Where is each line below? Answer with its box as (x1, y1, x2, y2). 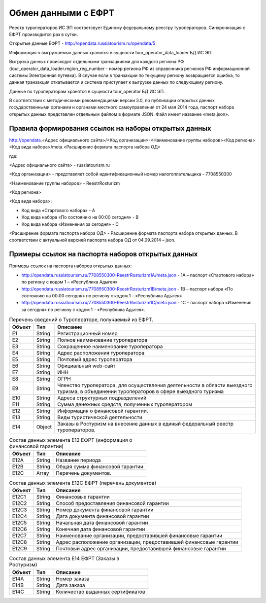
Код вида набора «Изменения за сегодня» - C (21, 221, 119, 227)
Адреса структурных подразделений (57, 394, 147, 401)
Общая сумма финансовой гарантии (56, 463, 144, 470)
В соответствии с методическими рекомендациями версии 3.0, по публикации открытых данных (9, 98, 215, 104)
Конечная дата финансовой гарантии (56, 526, 145, 532)
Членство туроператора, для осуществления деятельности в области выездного (57, 382, 253, 389)
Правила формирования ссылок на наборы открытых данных (9, 124, 211, 133)
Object (36, 424, 52, 430)
